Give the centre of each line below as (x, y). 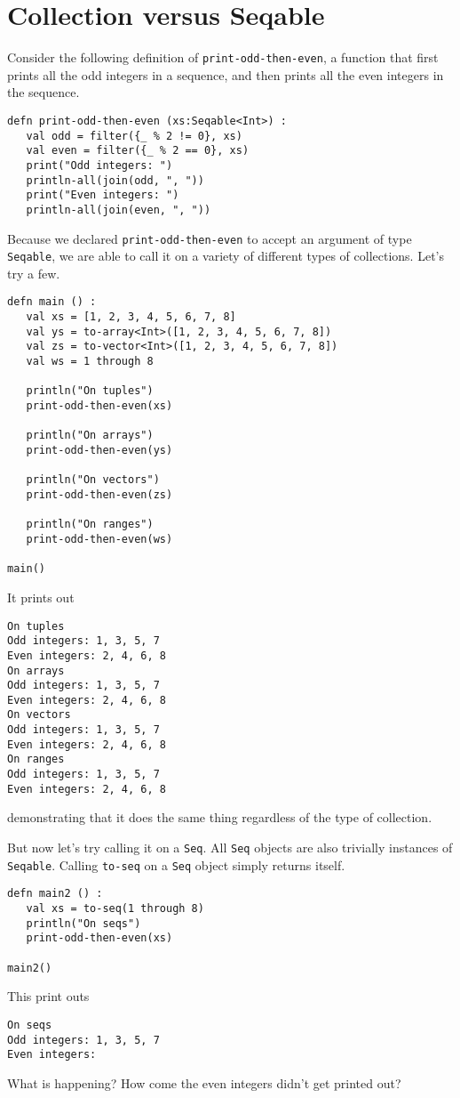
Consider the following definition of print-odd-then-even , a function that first (223, 57)
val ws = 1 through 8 (90, 362)
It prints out (41, 597)
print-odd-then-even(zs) (99, 495)
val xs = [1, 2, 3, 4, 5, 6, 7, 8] (131, 317)
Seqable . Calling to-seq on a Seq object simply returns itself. (176, 864)
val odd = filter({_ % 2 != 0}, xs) (134, 136)
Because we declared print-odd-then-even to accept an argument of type (210, 238)
